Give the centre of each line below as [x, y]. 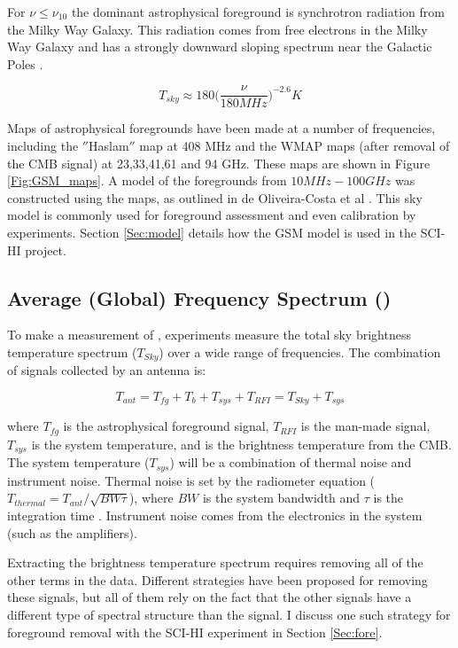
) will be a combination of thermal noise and [291, 462]
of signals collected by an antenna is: [107, 370]
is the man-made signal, [365, 426]
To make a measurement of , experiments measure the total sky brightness [209, 335]
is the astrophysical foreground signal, [166, 426]
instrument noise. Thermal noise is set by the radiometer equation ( [191, 480]
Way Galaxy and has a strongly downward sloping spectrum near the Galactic [220, 47]
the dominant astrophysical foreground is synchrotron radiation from [258, 12]
